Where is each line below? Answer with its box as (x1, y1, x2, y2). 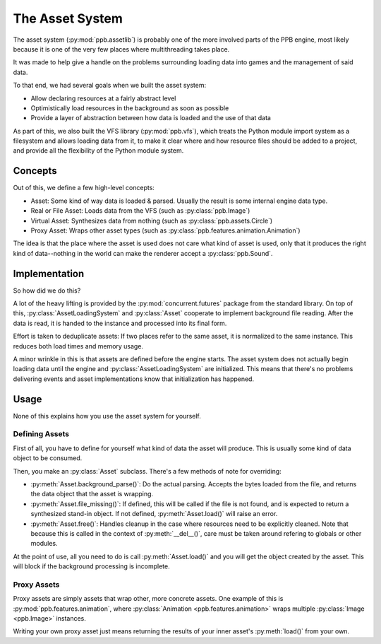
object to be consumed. (13, 454, 83, 462)
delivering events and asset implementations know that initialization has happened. (13, 375, 254, 383)
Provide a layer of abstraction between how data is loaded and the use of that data (30, 114, 272, 122)
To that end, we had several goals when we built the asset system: (13, 81, 207, 90)
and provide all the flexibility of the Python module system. (13, 146, 184, 155)
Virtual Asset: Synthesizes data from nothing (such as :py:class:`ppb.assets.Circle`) (30, 216, 273, 225)
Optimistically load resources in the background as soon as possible (30, 103, 229, 112)
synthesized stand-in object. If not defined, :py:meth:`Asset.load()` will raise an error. (30, 510, 278, 518)
